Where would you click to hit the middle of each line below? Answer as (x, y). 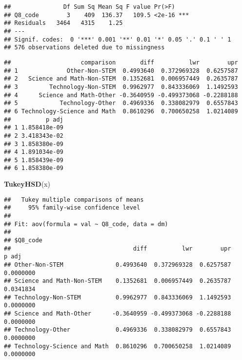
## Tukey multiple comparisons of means (74, 200)
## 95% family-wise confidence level (72, 208)
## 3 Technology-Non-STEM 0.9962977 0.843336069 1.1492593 (121, 87)
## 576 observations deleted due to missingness (84, 48)
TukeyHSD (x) (27, 184)
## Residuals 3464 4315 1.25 (63, 23)
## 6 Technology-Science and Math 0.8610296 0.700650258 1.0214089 (121, 111)
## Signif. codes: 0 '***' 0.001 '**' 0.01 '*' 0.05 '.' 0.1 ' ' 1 (118, 39)
